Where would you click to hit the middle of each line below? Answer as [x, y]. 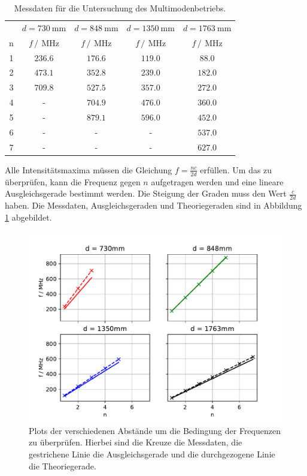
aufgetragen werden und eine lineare [217, 181]
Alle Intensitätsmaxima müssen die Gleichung [89, 169]
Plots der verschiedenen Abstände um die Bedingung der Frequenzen [155, 430]
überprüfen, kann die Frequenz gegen [73, 181]
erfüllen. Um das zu [236, 169]
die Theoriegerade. [63, 466]
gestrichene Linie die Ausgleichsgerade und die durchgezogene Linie [152, 454]
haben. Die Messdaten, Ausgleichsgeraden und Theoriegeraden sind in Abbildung [153, 205]
